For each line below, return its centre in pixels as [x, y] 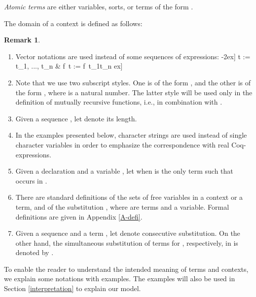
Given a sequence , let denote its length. [76, 118]
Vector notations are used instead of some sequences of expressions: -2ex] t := [133, 56]
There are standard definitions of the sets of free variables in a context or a [129, 197]
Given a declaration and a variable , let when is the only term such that [124, 171]
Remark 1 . [22, 40]
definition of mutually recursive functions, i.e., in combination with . [119, 102]
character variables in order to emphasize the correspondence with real [122, 144]
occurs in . [31, 180]
